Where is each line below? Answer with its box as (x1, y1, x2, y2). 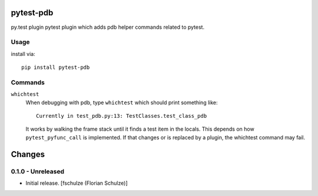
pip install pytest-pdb (21, 64, 90, 71)
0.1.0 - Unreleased (11, 167, 65, 175)
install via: (11, 50, 35, 57)
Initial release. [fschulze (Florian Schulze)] (25, 180, 128, 187)
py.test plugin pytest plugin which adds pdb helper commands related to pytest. (11, 24, 205, 31)
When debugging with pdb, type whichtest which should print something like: (25, 99, 218, 106)
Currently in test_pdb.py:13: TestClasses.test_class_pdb (36, 112, 207, 119)
